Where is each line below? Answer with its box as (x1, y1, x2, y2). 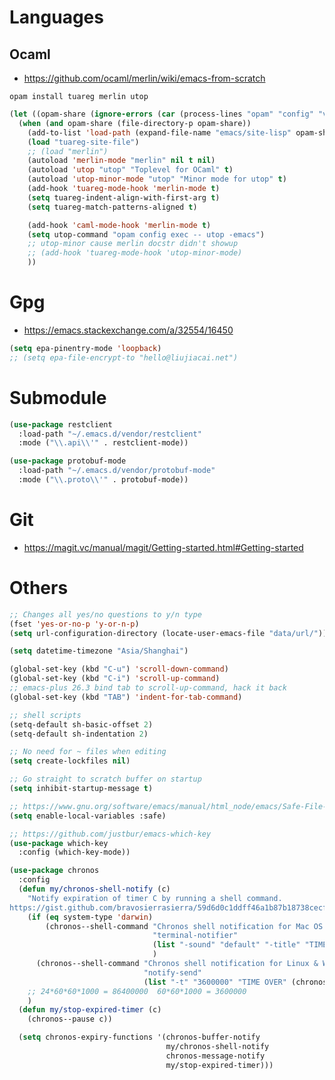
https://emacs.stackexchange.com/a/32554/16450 (23, 324, 234, 336)
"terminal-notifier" (152, 931, 239, 941)
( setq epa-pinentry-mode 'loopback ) (9, 343, 162, 353)
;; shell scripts (9, 710, 82, 720)
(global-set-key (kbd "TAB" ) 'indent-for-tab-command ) (9, 692, 243, 702)
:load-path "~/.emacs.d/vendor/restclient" (18, 429, 202, 439)
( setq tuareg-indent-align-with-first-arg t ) (27, 192, 221, 203)
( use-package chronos (9, 866, 100, 876)
